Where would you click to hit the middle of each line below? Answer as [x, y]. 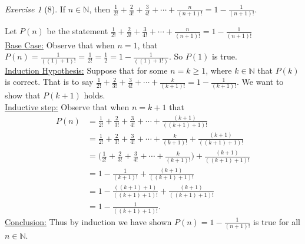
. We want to [260, 82]
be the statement [77, 31]
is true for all [277, 221]
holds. [95, 95]
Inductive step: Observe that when [67, 107]
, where [219, 70]
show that [23, 95]
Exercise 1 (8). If [35, 9]
